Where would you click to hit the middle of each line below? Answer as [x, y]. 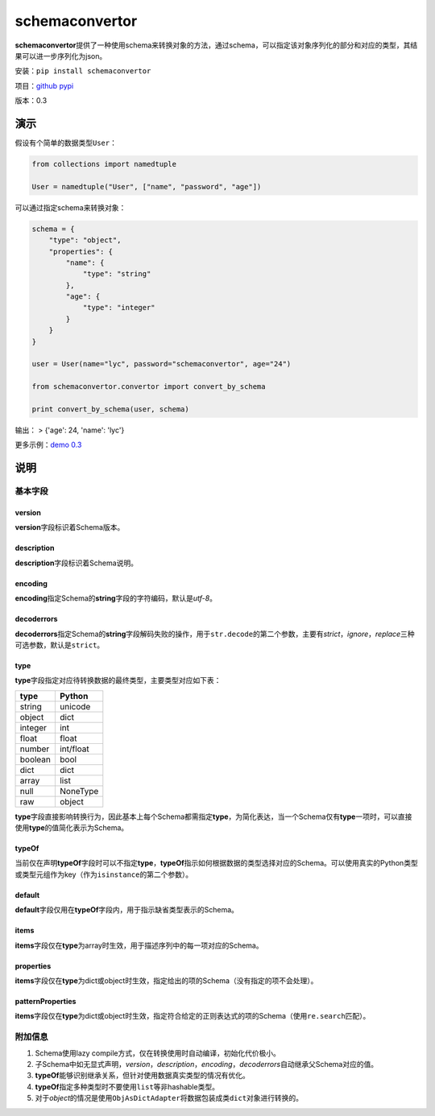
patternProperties [46, 1002]
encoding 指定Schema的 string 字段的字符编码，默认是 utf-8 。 [116, 598]
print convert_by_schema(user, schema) [110, 409]
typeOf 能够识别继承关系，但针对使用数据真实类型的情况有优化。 [142, 1076]
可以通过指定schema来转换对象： [70, 207]
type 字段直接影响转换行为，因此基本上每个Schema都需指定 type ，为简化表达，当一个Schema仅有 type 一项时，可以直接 [213, 816]
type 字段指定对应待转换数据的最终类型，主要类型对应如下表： [118, 680]
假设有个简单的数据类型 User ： [66, 143]
